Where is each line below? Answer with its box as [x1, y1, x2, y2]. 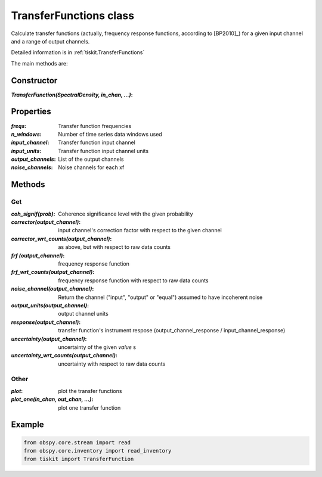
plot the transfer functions [58, 387, 122, 394]
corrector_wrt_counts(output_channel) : [11, 235, 112, 242]
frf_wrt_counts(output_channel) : [11, 269, 95, 276]
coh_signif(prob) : [11, 210, 55, 217]
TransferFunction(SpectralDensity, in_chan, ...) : [11, 91, 134, 98]
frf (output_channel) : [11, 252, 65, 259]
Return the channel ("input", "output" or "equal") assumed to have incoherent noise [58, 294, 263, 301]
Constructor [11, 75, 58, 86]
